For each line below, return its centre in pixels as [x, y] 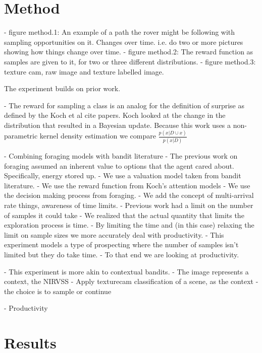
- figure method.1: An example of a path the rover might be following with [120, 32]
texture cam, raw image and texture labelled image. [84, 71]
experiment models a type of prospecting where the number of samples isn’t [121, 244]
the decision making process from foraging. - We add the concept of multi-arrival [129, 195]
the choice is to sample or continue [58, 291]
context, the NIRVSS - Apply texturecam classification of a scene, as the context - [131, 281]
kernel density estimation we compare [98, 136]
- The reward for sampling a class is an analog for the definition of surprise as [124, 105]
